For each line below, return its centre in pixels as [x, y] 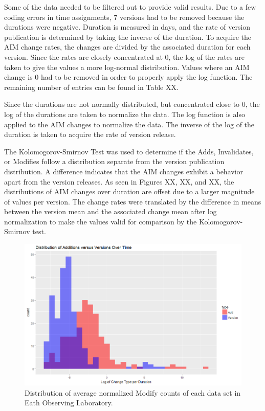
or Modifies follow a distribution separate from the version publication [114, 161]
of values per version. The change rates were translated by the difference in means [133, 201]
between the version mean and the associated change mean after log [111, 211]
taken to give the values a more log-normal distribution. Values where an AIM [127, 67]
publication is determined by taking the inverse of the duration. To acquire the [128, 37]
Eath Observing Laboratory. [69, 403]
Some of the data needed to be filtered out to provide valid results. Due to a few [130, 7]
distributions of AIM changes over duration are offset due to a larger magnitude [129, 191]
